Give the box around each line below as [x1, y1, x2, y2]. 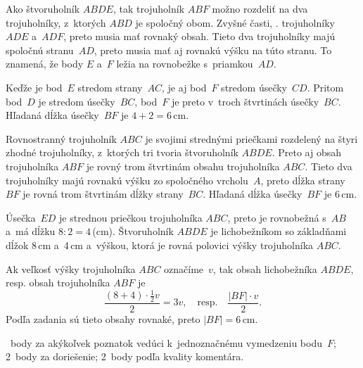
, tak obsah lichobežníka [212, 261, 317, 276]
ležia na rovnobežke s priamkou [116, 56, 253, 71]
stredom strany [77, 80, 143, 94]
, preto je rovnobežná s [227, 210, 326, 224]
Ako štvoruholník [6, 1, 80, 15]
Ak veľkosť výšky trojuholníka [6, 261, 136, 276]
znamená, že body [6, 56, 84, 71]
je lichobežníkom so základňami [210, 224, 347, 239]
